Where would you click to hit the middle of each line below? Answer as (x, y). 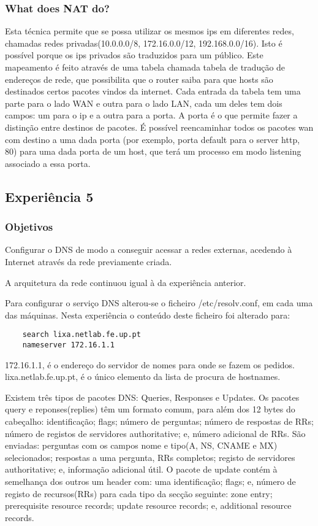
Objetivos (29, 227)
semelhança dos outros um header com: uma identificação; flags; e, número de (150, 481)
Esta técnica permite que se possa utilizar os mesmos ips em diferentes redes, (150, 31)
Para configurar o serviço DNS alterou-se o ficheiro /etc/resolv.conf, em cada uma (159, 303)
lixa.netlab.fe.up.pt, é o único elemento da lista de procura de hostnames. (143, 377)
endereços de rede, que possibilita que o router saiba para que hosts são (139, 79)
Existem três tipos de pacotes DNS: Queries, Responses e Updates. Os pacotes (152, 397)
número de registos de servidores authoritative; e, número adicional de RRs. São (155, 433)
